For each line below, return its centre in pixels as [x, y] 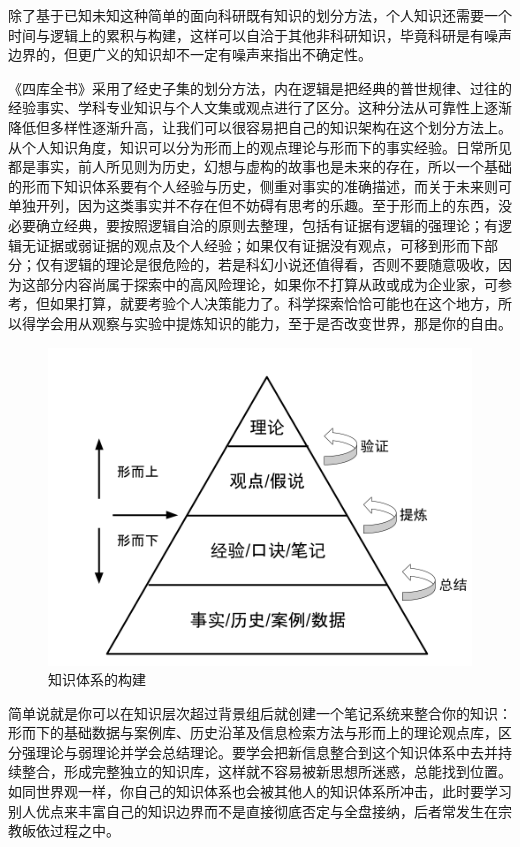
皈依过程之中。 [70, 830]
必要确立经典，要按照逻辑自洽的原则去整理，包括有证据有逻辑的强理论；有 [253, 224]
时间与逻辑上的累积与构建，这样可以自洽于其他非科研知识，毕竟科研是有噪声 [260, 34]
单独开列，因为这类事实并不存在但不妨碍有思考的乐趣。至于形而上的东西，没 [260, 205]
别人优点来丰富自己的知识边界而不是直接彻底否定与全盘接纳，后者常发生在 [253, 810]
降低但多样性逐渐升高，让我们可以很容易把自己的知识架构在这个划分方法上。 [260, 126]
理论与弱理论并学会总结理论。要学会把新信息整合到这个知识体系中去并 [266, 751]
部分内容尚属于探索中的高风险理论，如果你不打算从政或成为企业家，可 [266, 283]
